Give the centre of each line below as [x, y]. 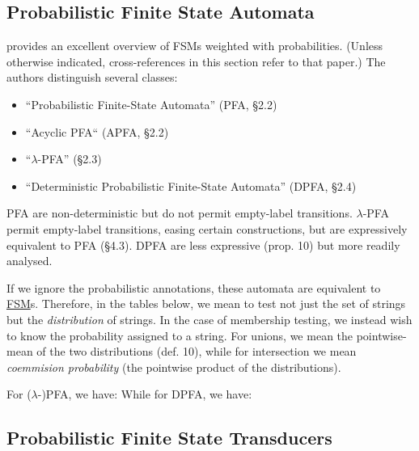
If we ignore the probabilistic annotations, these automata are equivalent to [194, 287]
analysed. [30, 261]
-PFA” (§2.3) [70, 159]
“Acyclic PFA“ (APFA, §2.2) [97, 131]
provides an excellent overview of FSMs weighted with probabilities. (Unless [195, 46]
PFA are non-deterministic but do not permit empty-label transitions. [180, 213]
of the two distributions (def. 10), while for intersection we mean [197, 351]
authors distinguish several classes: [92, 77]
